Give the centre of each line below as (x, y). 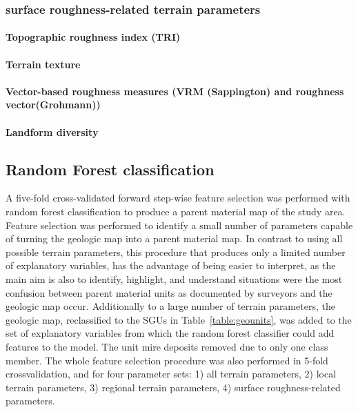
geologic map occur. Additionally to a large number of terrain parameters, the (170, 306)
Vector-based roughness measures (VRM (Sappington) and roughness (175, 91)
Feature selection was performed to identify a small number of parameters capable (179, 225)
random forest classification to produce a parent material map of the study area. (176, 211)
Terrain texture (43, 64)
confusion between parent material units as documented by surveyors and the (169, 292)
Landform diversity (52, 131)
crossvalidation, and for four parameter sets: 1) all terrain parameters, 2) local (171, 374)
